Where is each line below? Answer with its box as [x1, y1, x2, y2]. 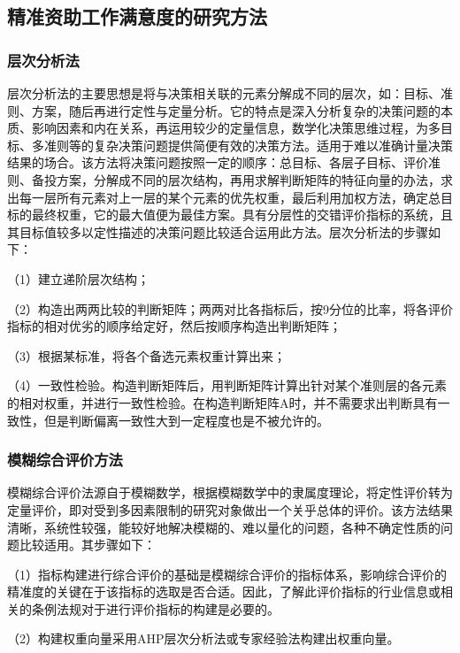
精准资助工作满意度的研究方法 [7, 3, 267, 30]
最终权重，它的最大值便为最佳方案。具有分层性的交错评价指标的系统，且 [31, 205, 453, 224]
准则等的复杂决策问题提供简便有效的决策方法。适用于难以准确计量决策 [43, 135, 453, 154]
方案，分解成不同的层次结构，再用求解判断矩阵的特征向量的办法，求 [56, 170, 453, 188]
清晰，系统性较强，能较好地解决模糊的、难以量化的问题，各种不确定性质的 [7, 518, 441, 536]
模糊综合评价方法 [7, 449, 123, 471]
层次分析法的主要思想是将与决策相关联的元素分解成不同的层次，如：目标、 [7, 84, 441, 102]
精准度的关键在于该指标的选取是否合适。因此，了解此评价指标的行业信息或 [7, 582, 441, 601]
